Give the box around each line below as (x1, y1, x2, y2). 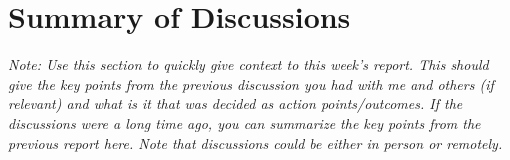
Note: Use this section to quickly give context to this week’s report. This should (8, 54, 489, 75)
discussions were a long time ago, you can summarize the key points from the (8, 112, 481, 133)
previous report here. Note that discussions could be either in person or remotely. (8, 132, 503, 153)
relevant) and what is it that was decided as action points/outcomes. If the (8, 93, 463, 114)
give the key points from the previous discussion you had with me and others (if (8, 73, 494, 94)
